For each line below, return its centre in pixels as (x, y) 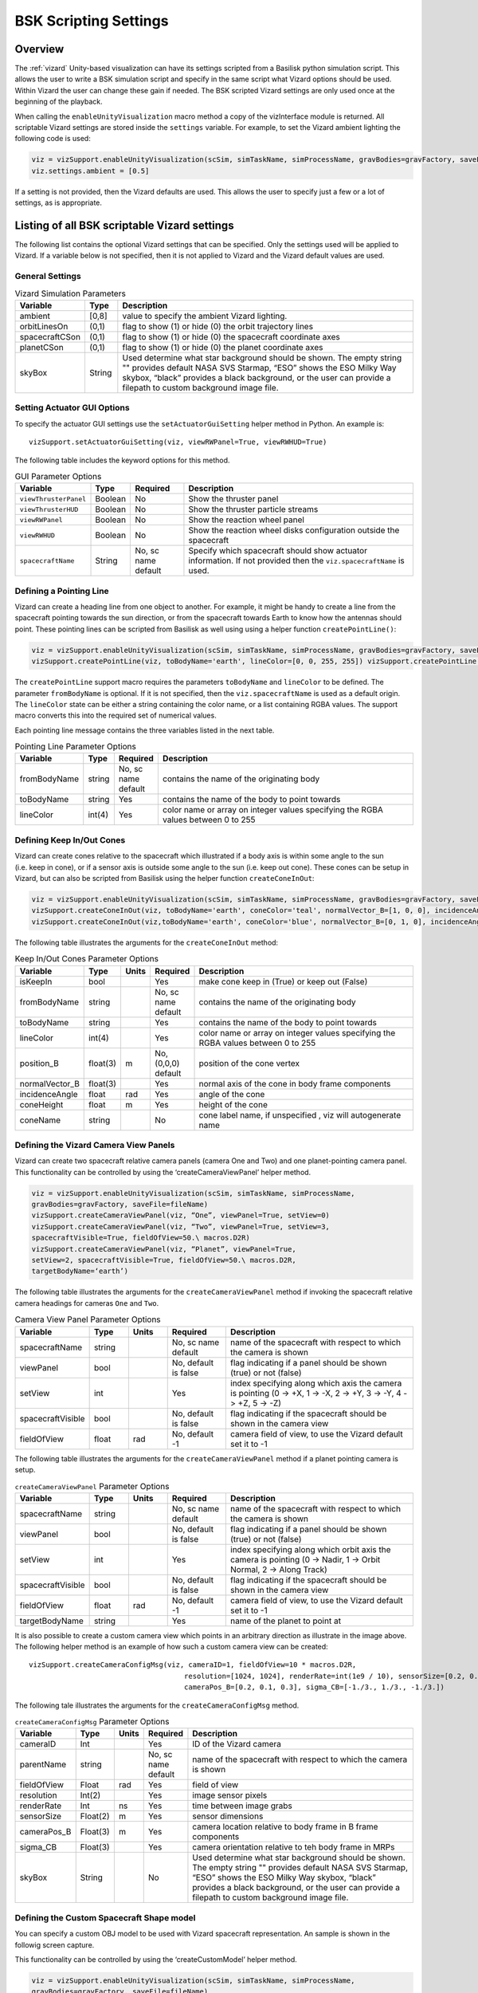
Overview (39, 49)
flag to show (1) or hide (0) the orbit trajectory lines (218, 326)
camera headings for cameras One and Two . (87, 1303)
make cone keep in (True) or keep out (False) (283, 981)
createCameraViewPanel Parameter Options (92, 1486)
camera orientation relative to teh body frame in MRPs (294, 1847)
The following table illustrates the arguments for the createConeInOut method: (147, 942)
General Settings (48, 277)
